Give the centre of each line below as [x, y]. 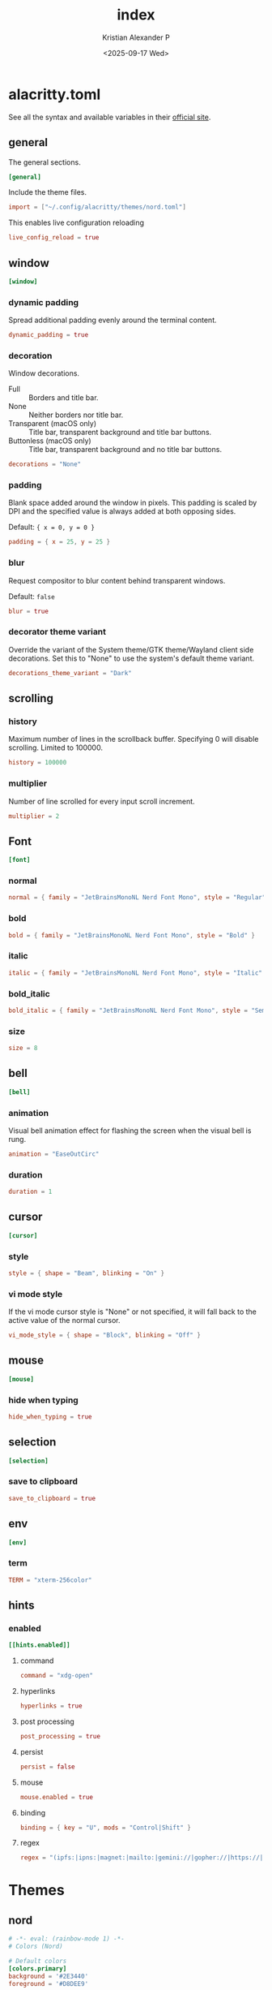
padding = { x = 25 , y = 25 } [59, 542]
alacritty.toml [55, 94]
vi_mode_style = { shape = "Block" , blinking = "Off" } [104, 1335]
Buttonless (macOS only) [50, 441]
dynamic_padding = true [49, 335]
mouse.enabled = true [57, 1797]
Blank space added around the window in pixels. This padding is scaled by [133, 503]
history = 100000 [38, 763]
